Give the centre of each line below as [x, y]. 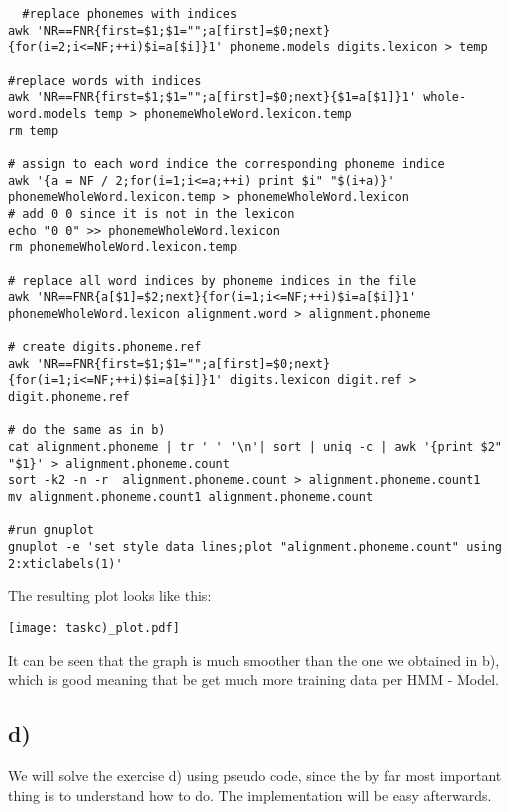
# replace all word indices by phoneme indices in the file [212, 280]
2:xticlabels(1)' [65, 563]
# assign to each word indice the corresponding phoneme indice [226, 163]
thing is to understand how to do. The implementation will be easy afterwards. [250, 794]
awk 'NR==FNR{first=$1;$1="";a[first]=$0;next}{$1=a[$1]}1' [212, 97]
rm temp [33, 130]
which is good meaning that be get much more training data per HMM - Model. [253, 679]
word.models [47, 113]
